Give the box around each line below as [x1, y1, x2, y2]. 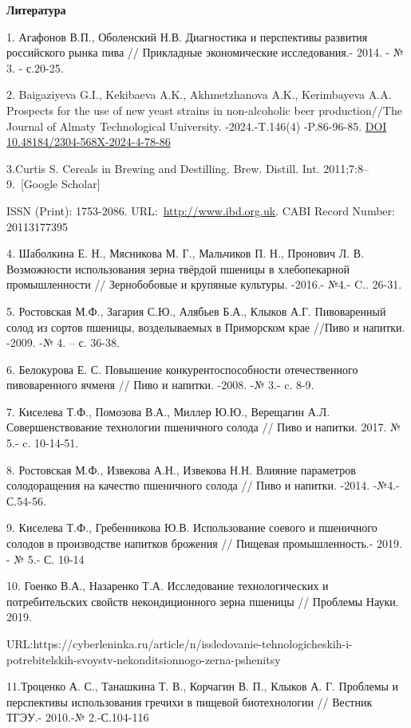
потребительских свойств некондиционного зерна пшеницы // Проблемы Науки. [6, 592, 399, 609]
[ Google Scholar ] [20, 175, 101, 192]
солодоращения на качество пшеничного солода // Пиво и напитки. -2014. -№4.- [6, 477, 400, 494]
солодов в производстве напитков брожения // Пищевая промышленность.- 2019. [6, 535, 402, 552]
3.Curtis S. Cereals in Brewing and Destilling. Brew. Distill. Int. [6, 159, 320, 176]
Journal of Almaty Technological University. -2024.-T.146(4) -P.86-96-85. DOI [6, 117, 387, 134]
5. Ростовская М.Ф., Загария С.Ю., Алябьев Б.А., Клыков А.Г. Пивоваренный [6, 302, 386, 319]
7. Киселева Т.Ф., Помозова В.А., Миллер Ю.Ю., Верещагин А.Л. [6, 403, 330, 419]
